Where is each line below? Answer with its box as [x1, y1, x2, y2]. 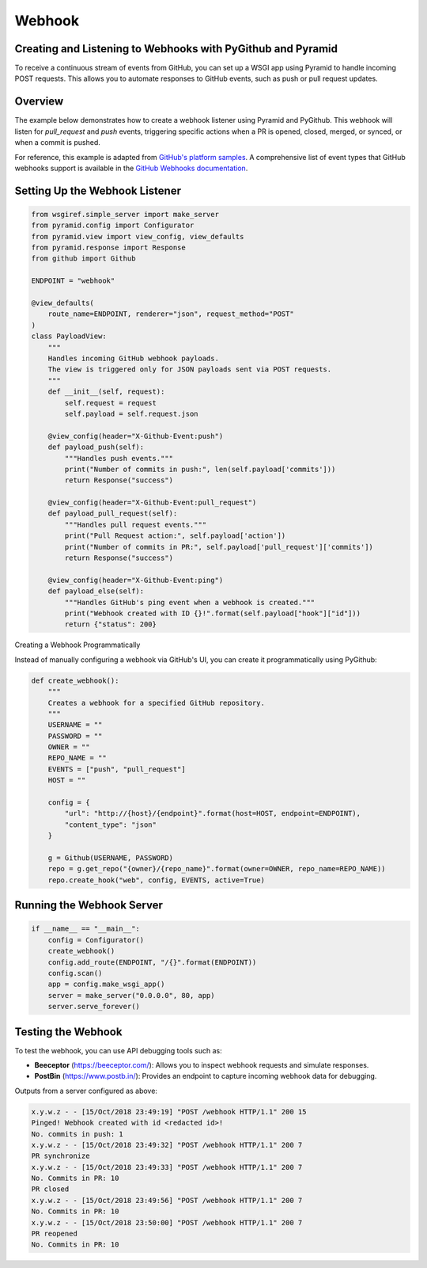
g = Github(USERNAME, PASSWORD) [47, 853, 174, 862]
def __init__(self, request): [47, 387, 165, 396]
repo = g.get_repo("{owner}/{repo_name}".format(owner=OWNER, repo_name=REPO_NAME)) [47, 864, 387, 874]
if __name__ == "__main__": [31, 924, 140, 934]
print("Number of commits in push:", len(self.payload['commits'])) [64, 464, 336, 474]
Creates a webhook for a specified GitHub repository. [47, 698, 265, 707]
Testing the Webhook [14, 1025, 123, 1038]
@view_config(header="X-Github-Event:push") [47, 432, 224, 440]
